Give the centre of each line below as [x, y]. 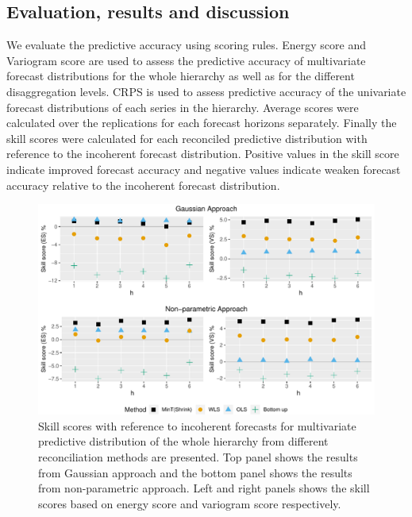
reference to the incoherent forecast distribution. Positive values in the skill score [203, 154]
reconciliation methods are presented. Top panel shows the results [198, 456]
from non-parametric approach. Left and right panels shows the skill [204, 488]
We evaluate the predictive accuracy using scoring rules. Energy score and [186, 45]
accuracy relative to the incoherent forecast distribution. [143, 185]
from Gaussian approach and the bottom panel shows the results [195, 472]
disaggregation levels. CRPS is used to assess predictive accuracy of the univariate [206, 91]
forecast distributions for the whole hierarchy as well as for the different [181, 76]
